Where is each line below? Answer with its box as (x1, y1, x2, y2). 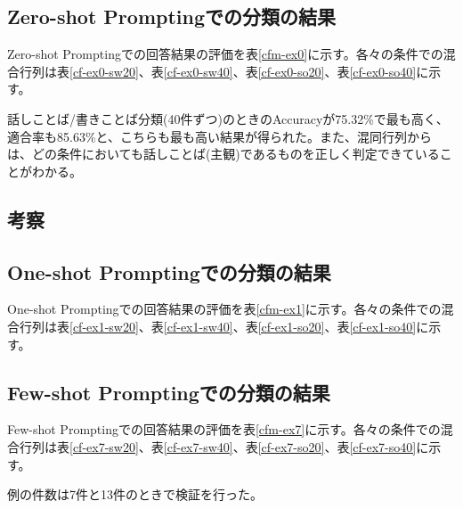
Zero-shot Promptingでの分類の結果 (7, 3, 337, 30)
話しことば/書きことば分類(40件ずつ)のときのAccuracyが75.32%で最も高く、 (7, 109, 449, 127)
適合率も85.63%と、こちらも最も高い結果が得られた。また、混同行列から (7, 127, 432, 145)
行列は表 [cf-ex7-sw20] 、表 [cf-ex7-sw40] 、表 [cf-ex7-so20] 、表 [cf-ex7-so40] (19, 437, 417, 456)
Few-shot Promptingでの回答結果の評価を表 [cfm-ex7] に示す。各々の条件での (7, 420, 441, 439)
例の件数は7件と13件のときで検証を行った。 (7, 485, 263, 504)
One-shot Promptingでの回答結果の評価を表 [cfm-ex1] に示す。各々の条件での (7, 300, 442, 318)
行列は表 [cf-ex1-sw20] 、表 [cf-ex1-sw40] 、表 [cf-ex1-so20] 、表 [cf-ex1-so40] (19, 316, 417, 335)
